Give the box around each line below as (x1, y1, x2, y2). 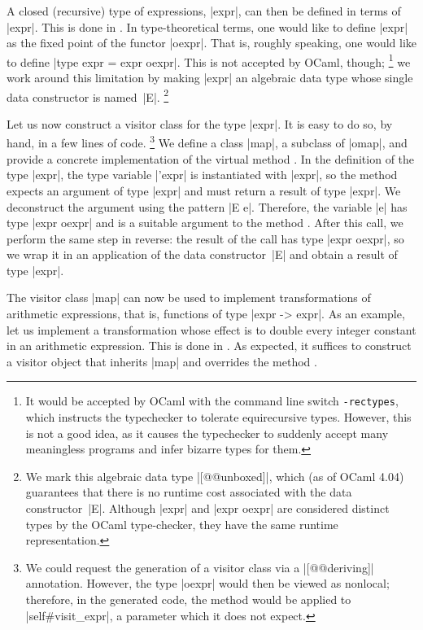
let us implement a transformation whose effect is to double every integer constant (7, 321, 416, 338)
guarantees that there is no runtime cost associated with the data (25, 483, 352, 501)
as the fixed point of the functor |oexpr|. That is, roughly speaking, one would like (7, 34, 417, 51)
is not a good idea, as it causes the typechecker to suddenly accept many (25, 424, 389, 441)
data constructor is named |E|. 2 (7, 85, 169, 105)
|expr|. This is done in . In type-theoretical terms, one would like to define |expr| (7, 18, 408, 35)
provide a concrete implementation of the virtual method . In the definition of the (7, 150, 415, 167)
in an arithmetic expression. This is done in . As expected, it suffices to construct (7, 337, 412, 354)
